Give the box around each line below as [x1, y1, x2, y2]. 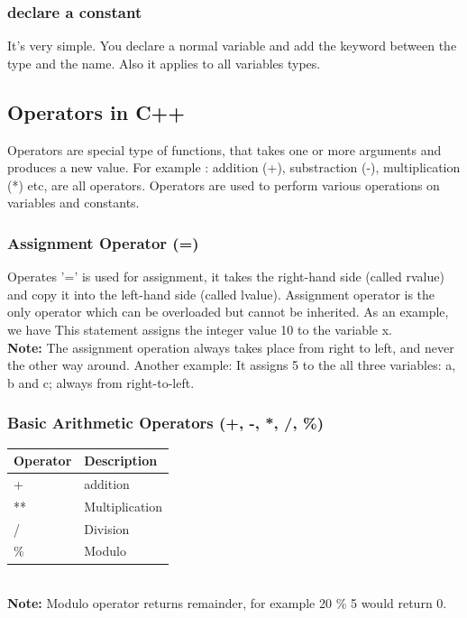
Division [84, 519, 130, 538]
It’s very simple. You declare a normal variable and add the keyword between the [7, 36, 457, 55]
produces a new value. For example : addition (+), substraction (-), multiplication [7, 158, 461, 177]
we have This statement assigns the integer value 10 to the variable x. [7, 319, 392, 338]
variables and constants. [7, 193, 140, 212]
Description [84, 451, 158, 470]
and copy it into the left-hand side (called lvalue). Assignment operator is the [7, 284, 435, 303]
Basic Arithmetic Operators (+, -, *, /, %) [7, 411, 324, 434]
